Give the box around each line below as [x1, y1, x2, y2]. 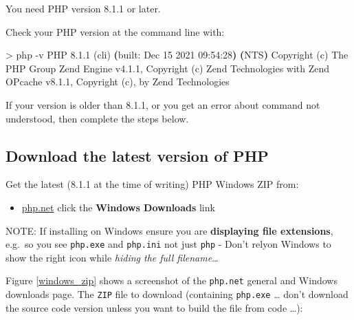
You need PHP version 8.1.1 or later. [5, 1, 161, 15]
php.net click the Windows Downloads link [21, 200, 215, 214]
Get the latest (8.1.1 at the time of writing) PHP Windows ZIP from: [5, 177, 299, 191]
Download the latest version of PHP [5, 145, 269, 166]
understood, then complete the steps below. [5, 111, 189, 125]
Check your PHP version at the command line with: [5, 24, 225, 39]
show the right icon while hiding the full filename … [5, 250, 219, 264]
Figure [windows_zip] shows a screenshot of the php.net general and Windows [5, 273, 338, 288]
